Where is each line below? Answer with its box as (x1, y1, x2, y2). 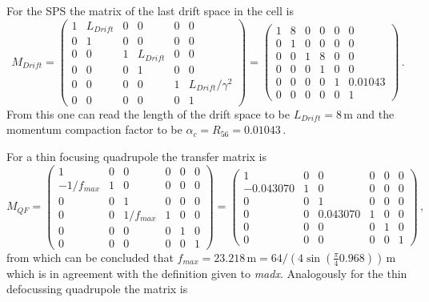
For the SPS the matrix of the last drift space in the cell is (6, 2, 294, 18)
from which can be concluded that (6, 248, 174, 265)
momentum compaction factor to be (6, 121, 182, 138)
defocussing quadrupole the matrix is (6, 280, 188, 297)
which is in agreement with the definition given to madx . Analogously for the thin (6, 264, 407, 281)
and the (356, 105, 395, 122)
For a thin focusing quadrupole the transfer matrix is (6, 148, 267, 165)
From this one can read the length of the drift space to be (6, 105, 290, 122)
